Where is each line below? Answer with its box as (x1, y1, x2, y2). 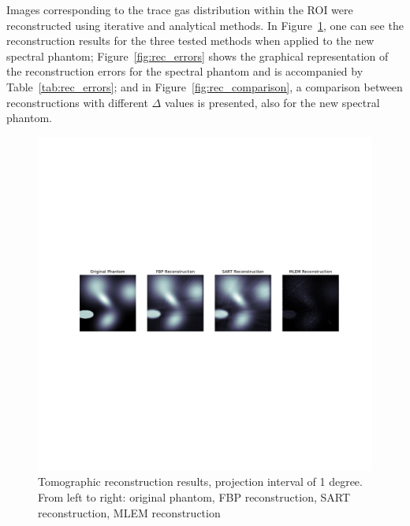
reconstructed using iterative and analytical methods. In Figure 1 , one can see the (6, 17, 404, 33)
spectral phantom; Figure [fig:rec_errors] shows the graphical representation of (6, 47, 389, 64)
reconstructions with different (6, 94, 148, 110)
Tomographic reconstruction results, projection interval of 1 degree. (38, 473, 363, 490)
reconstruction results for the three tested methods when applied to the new (6, 32, 375, 49)
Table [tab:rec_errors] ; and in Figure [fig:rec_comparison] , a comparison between (6, 78, 403, 94)
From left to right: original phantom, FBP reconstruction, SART (38, 488, 351, 505)
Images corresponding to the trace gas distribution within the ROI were (6, 2, 353, 17)
